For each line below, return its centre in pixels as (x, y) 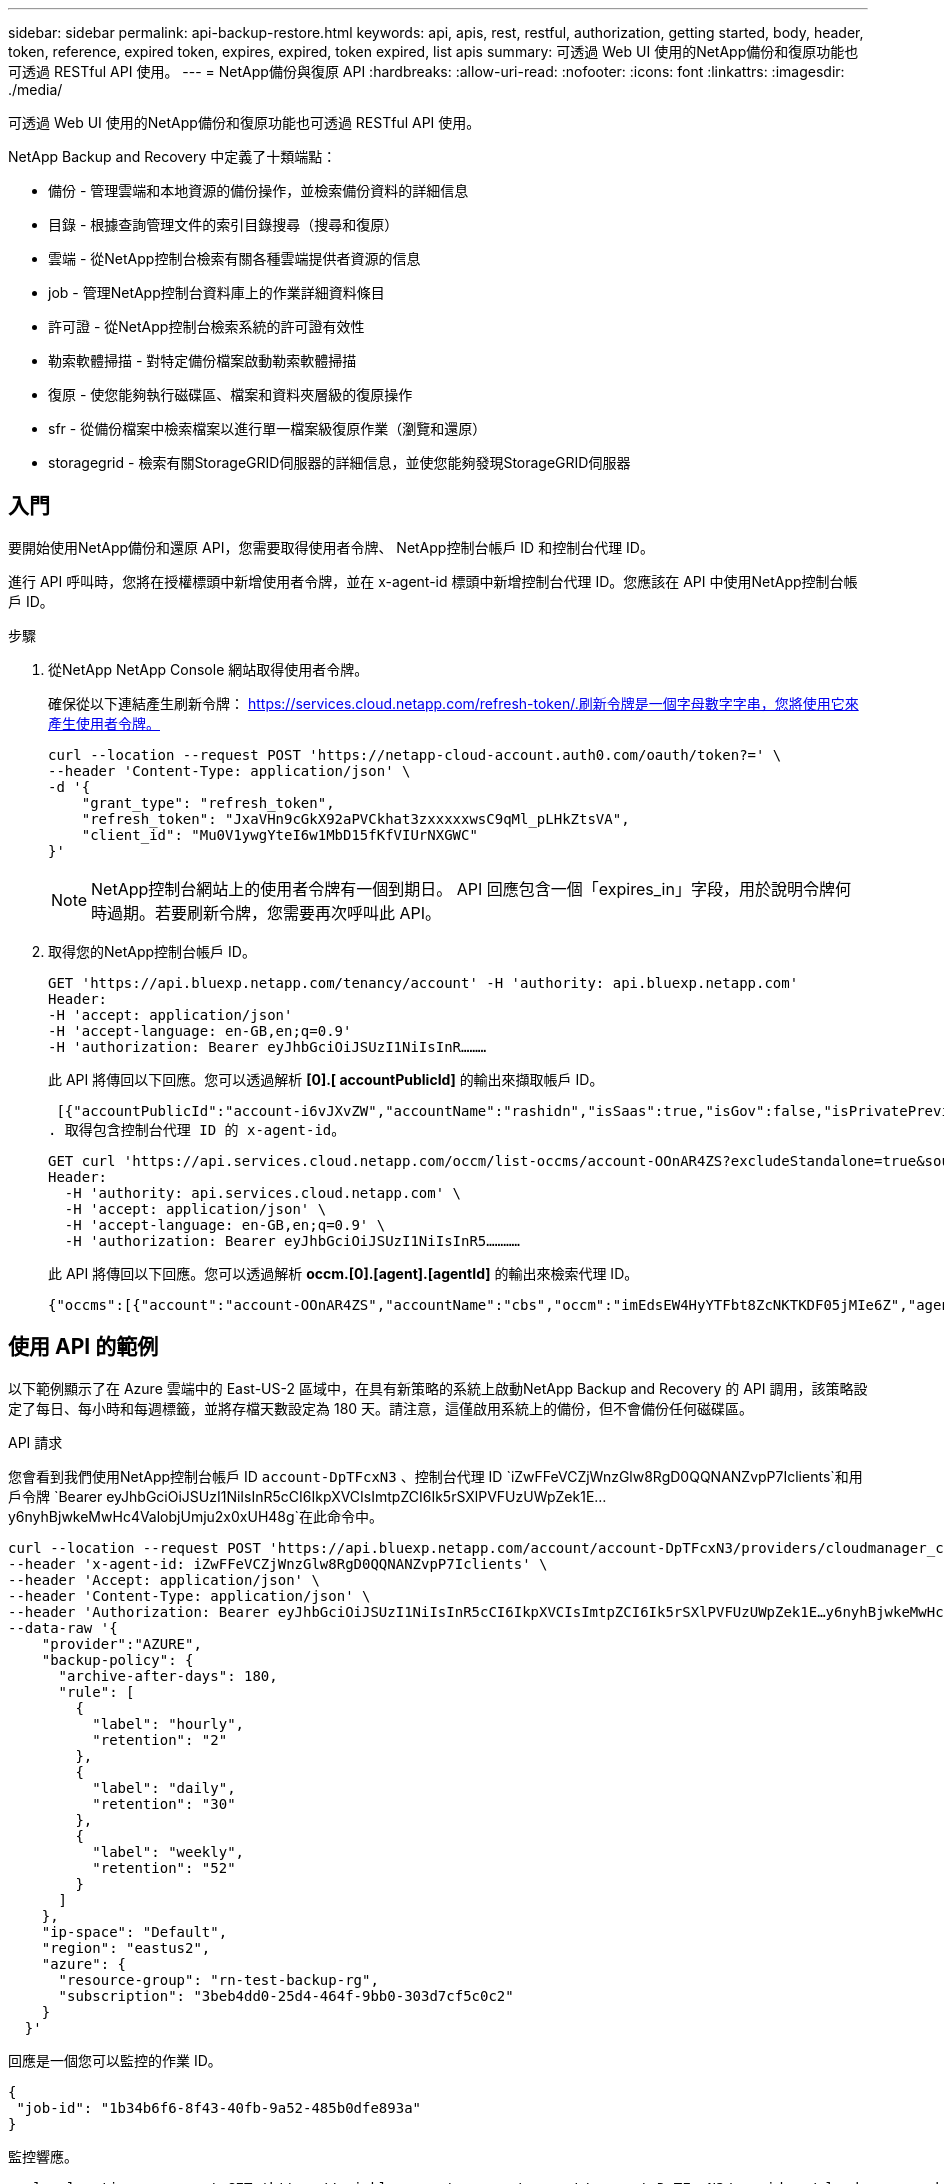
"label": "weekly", (168, 1851)
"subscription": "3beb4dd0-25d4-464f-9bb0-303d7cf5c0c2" (286, 1995)
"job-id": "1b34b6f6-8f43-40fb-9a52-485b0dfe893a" (219, 2107)
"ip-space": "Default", (134, 1931)
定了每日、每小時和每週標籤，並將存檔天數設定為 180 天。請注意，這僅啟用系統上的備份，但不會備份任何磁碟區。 (381, 1408)
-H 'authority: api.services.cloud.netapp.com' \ (263, 1192)
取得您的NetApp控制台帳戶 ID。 (152, 951)
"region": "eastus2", (126, 1947)
